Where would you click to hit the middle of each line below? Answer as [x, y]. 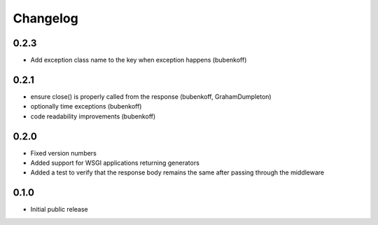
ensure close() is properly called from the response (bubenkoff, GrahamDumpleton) [151, 96]
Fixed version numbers [64, 153]
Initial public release [59, 210]
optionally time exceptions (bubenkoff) [86, 107]
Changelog [45, 18]
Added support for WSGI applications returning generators [115, 163]
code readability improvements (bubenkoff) [93, 116]
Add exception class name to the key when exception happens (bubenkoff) [139, 60]
